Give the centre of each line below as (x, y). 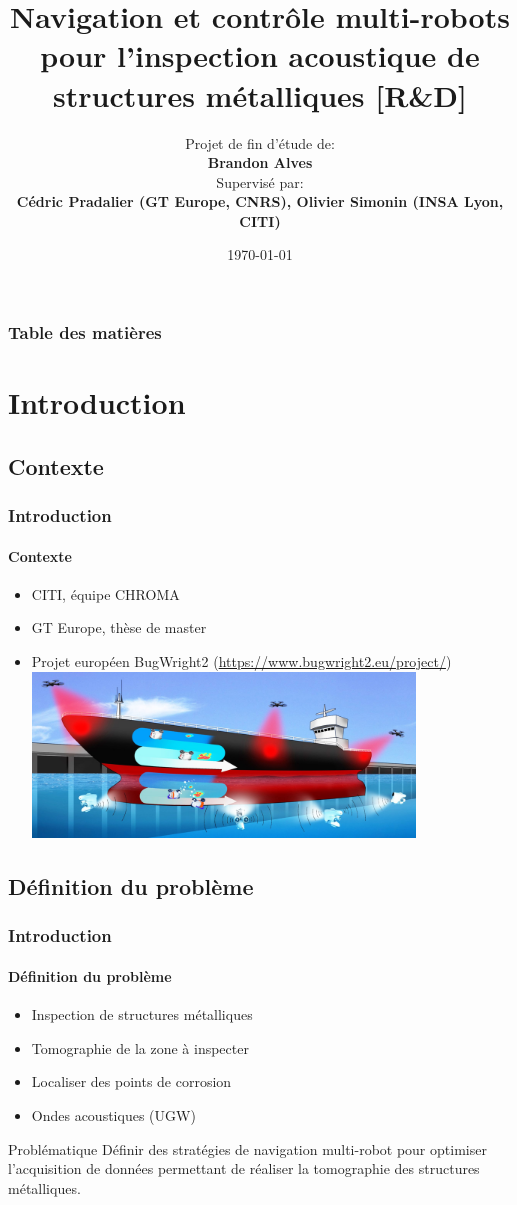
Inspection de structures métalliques (142, 1014)
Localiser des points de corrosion (131, 1081)
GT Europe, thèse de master (119, 627)
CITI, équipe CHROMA (105, 593)
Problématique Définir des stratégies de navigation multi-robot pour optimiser (247, 1148)
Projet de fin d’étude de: (260, 142)
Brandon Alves (260, 162)
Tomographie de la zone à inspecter (140, 1047)
